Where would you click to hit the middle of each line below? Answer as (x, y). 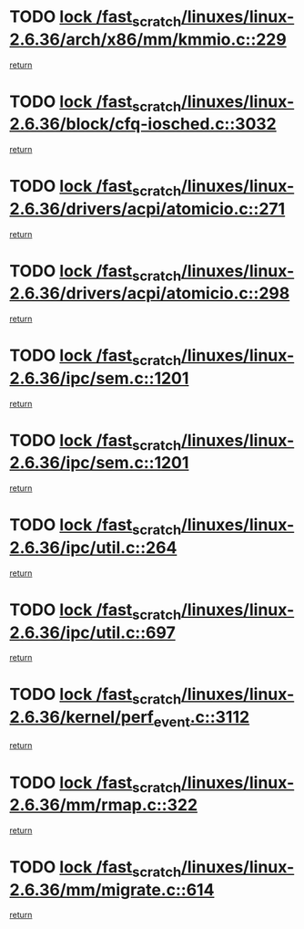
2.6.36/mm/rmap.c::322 (104, 805)
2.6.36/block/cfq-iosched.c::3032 (143, 124)
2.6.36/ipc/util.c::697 (92, 632)
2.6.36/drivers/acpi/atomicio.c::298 (150, 293)
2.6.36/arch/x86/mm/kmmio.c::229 (148, 39)
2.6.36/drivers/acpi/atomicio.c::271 (147, 209)
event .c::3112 (202, 719)
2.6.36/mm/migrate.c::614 (112, 889)
